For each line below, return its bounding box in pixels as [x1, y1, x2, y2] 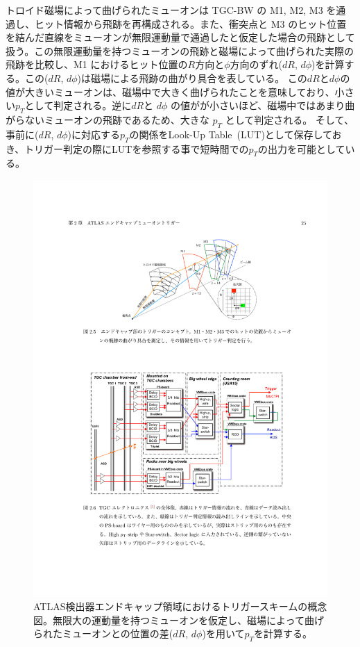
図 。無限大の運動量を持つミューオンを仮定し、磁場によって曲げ [33, 612, 324, 627]
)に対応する [67, 126, 121, 141]
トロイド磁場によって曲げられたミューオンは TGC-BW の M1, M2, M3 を [6, 3, 336, 17]
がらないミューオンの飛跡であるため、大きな [6, 112, 209, 126]
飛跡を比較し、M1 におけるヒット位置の [6, 57, 188, 72]
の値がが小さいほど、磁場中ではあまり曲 [171, 98, 355, 113]
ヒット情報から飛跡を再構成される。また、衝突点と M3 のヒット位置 [34, 16, 347, 31]
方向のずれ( [230, 57, 282, 72]
